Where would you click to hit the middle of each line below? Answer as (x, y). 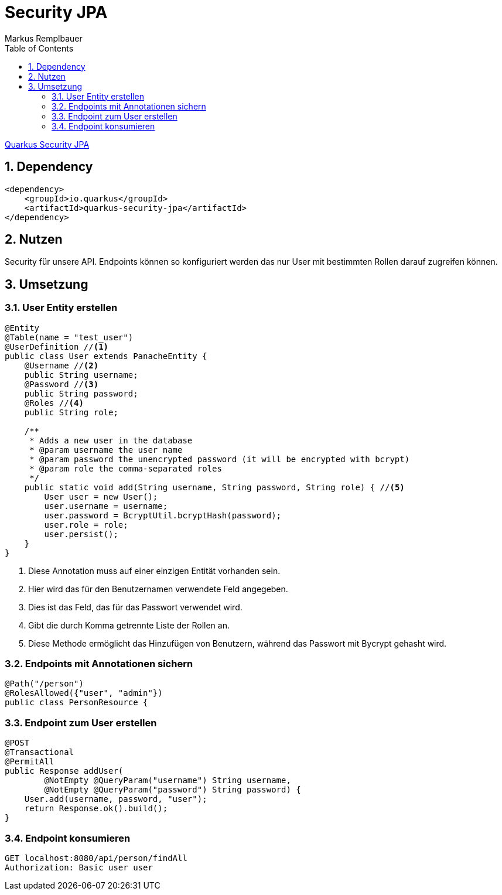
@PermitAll (30, 762)
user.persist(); (81, 534)
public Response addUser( (64, 771)
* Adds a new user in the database (111, 440)
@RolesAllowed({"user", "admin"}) (84, 693)
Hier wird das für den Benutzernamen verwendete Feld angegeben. (158, 589)
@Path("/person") (44, 684)
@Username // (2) (62, 365)
